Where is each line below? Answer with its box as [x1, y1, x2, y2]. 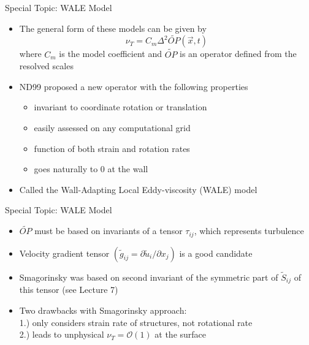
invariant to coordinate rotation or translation [34, 100, 207, 113]
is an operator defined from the [180, 47, 297, 60]
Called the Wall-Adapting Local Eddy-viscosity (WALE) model [19, 183, 257, 195]
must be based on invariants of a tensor [34, 224, 183, 237]
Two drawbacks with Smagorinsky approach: [19, 303, 187, 316]
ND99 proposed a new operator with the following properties [19, 80, 248, 93]
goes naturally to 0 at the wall [34, 162, 148, 175]
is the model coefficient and [59, 47, 162, 60]
